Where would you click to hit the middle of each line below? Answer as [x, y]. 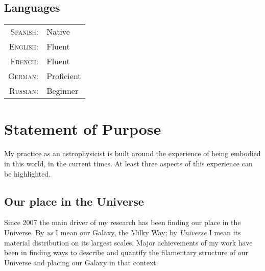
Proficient [64, 76]
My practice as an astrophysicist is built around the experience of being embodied [132, 153]
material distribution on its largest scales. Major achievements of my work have [128, 242]
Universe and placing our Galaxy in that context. [81, 262]
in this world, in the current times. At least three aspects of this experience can [128, 163]
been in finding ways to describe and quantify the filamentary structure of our [126, 252]
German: [23, 76]
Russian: [24, 91]
